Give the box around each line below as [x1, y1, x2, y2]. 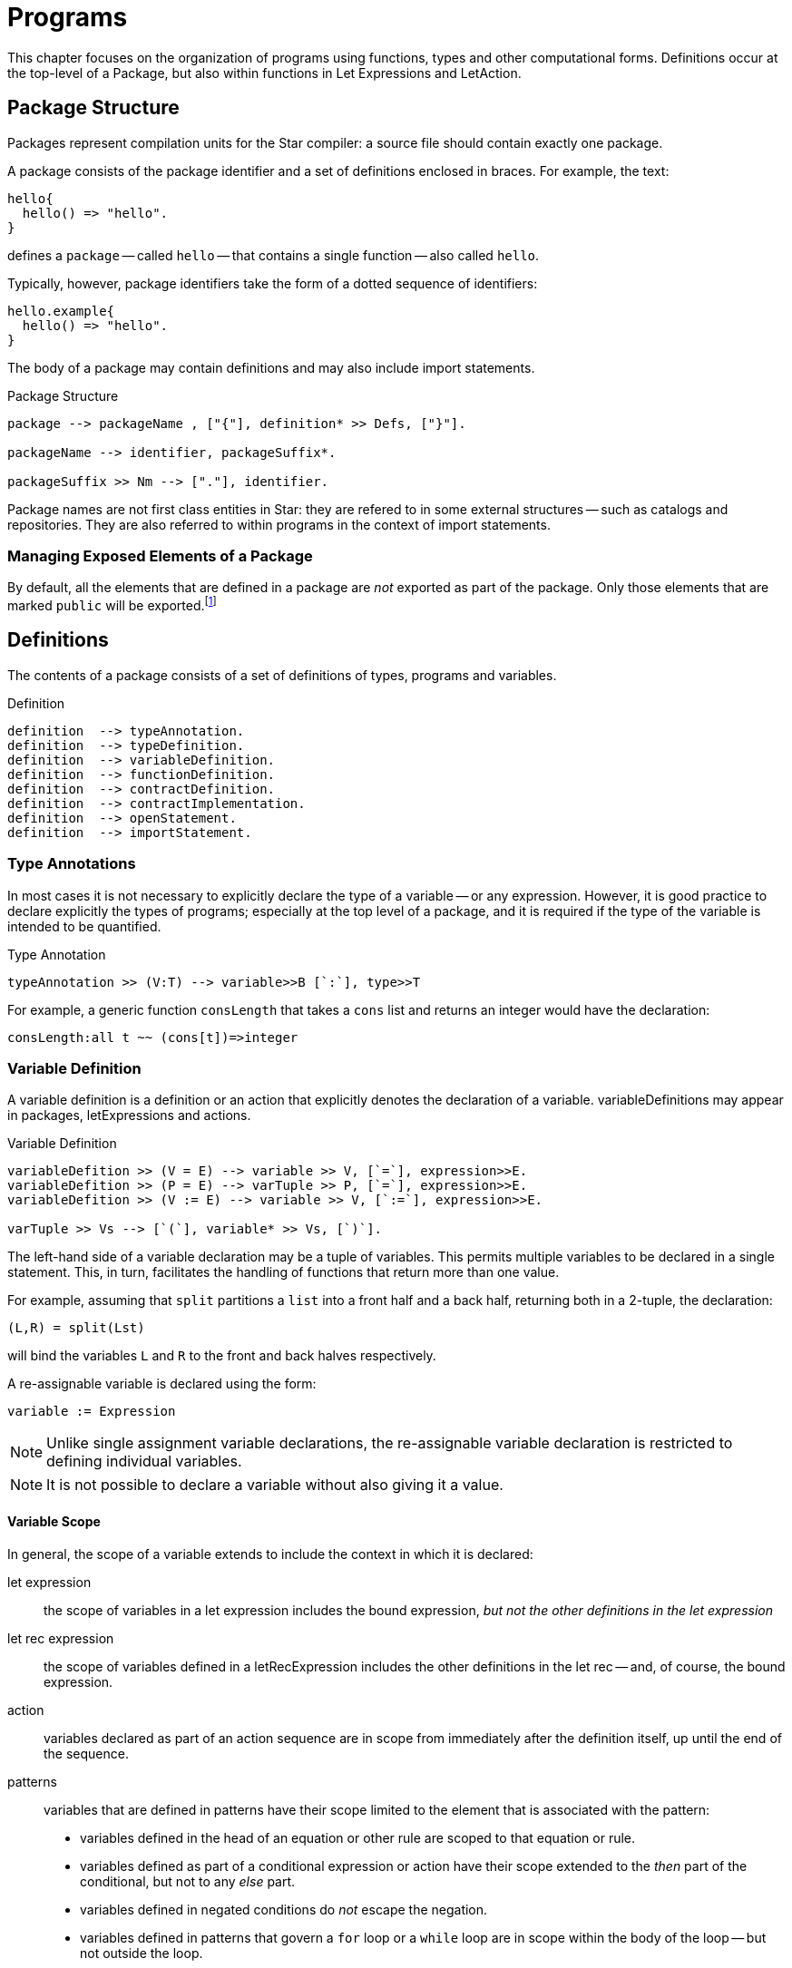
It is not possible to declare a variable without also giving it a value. [46, 1476, 504, 1495]
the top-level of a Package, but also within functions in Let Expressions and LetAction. [7, 64, 522, 81]
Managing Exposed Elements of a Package [7, 546, 313, 565]
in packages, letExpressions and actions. [7, 1107, 251, 1124]
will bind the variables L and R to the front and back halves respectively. [7, 1348, 436, 1364]
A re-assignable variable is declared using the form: [7, 1376, 317, 1392]
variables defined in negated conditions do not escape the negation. [80, 1901, 488, 1917]
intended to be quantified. [7, 918, 161, 934]
